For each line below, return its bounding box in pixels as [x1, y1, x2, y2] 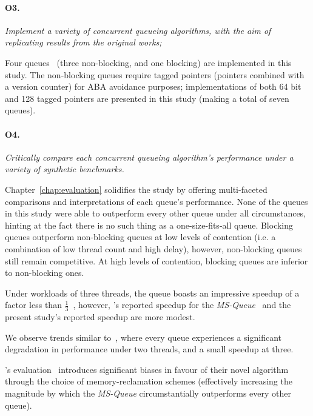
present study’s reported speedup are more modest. [5, 310, 195, 323]
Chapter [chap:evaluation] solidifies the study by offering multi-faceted [5, 183, 268, 195]
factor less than [5, 298, 62, 311]
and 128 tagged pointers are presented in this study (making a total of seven [5, 92, 289, 104]
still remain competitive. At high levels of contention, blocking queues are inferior [5, 254, 308, 267]
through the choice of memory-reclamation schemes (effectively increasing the [5, 375, 292, 387]
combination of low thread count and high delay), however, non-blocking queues [5, 242, 302, 255]
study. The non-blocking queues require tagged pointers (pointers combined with [5, 68, 305, 81]
